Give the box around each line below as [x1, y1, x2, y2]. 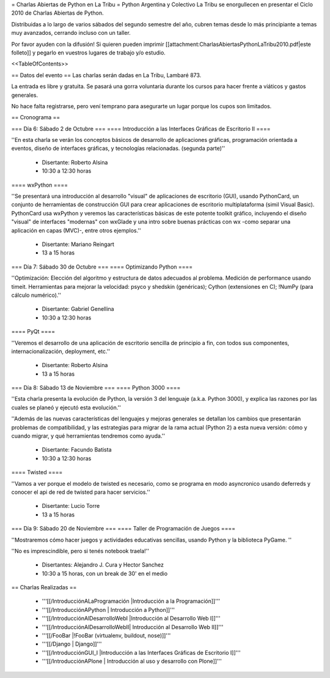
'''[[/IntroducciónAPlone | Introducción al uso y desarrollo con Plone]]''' [42, 658, 222, 665]
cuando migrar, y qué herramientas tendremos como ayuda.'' [11, 432, 165, 440]
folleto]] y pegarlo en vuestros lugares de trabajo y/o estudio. [11, 49, 166, 56]
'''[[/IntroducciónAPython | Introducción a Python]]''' [42, 606, 175, 613]
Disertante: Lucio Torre [42, 502, 100, 510]
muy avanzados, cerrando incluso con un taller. [11, 29, 131, 37]
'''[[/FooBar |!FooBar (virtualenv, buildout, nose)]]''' [42, 632, 171, 639]
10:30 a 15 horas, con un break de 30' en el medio [42, 570, 168, 577]
